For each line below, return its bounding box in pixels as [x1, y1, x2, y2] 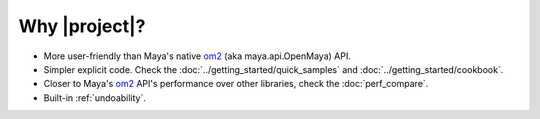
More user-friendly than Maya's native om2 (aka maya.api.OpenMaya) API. [43, 50, 352, 62]
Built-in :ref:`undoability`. [43, 91, 147, 104]
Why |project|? [18, 15, 146, 37]
